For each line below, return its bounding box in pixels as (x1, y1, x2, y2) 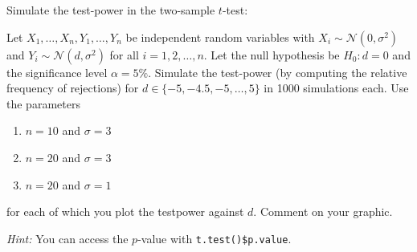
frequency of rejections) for (6, 79, 139, 96)
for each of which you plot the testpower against (6, 203, 244, 220)
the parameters (6, 95, 80, 112)
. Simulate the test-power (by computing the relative (148, 63, 407, 80)
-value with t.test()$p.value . (137, 230, 292, 246)
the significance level (6, 63, 108, 80)
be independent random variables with (125, 28, 315, 45)
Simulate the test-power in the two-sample (6, 2, 215, 18)
